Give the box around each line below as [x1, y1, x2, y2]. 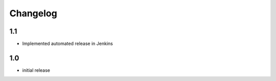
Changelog [9, 8, 57, 19]
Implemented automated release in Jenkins [22, 41, 113, 47]
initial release [22, 67, 51, 73]
